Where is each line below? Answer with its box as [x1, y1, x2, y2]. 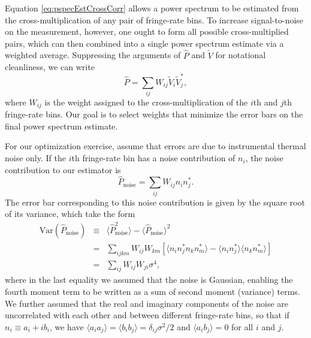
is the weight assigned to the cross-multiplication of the [44, 95, 248, 108]
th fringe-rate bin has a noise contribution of [71, 152, 235, 164]
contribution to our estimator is [5, 163, 121, 176]
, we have [49, 320, 84, 333]
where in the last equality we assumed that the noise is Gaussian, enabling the [5, 273, 293, 286]
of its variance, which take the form [5, 207, 135, 220]
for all [231, 320, 253, 333]
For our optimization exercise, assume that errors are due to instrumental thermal [5, 140, 306, 152]
